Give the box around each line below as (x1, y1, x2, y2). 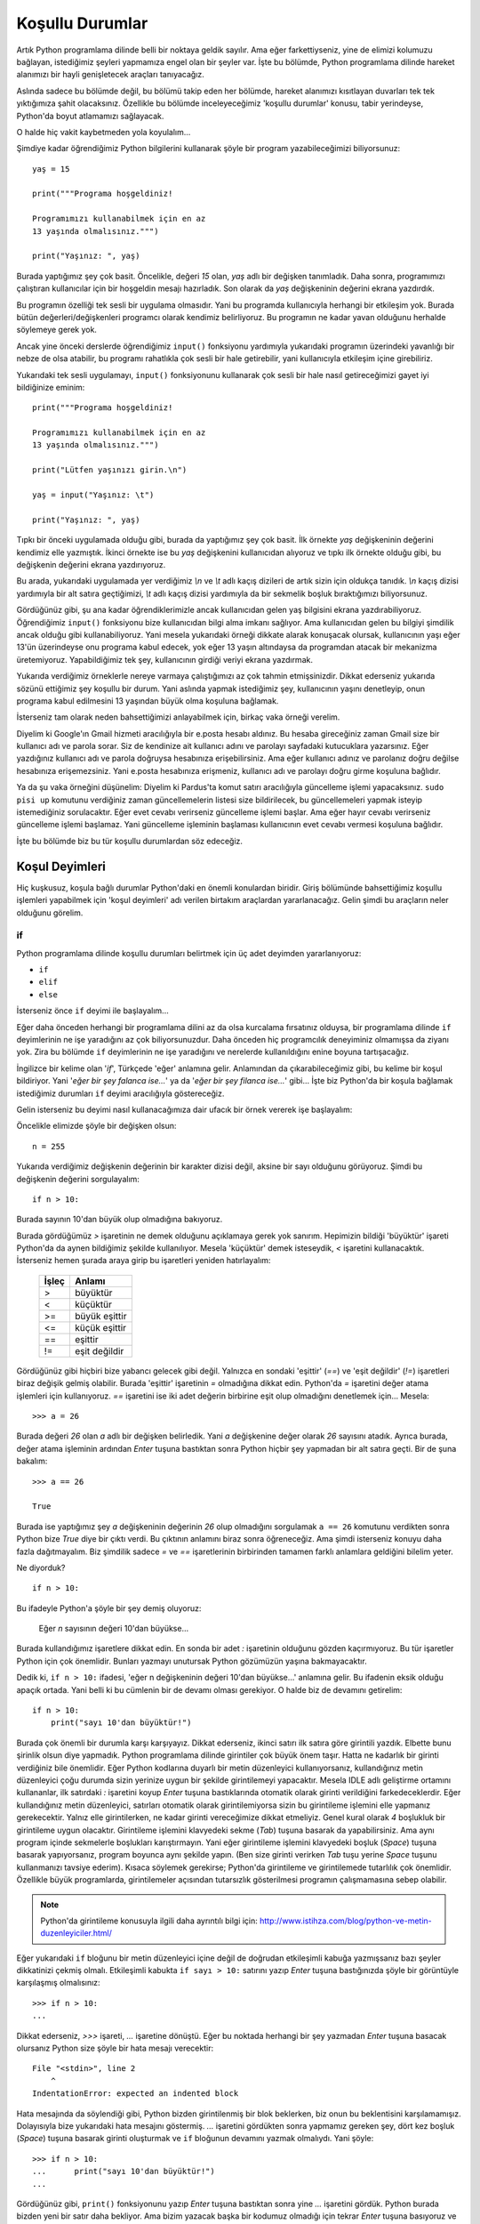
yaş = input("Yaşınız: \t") (32, 490, 155, 500)
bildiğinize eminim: (16, 382, 85, 392)
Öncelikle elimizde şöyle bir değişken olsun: (16, 1121, 177, 1132)
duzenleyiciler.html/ (40, 1928, 113, 1938)
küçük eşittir (74, 1321, 127, 1334)
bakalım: (16, 1455, 48, 1467)
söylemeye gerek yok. (16, 325, 98, 335)
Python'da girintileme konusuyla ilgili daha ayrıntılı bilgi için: (40, 1915, 258, 1926)
